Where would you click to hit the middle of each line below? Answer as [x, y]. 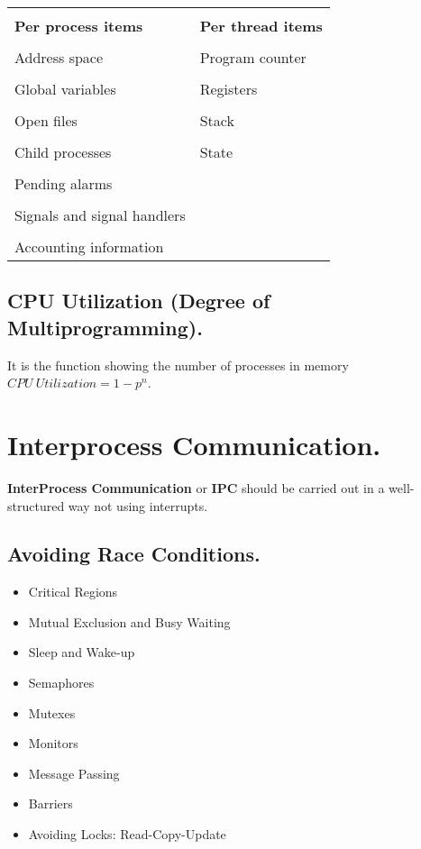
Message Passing [74, 773]
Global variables [65, 89]
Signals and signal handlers [100, 215]
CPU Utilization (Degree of [139, 301]
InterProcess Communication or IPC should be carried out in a [196, 487]
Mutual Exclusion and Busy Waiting [129, 621]
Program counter [253, 57]
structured [36, 505]
